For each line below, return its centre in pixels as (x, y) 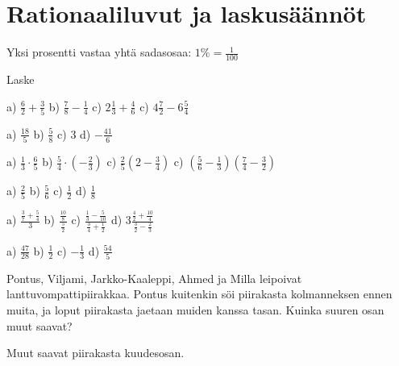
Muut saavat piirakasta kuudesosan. (96, 353)
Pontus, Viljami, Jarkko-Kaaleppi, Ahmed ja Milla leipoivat (154, 278)
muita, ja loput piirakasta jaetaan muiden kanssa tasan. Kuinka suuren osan (195, 310)
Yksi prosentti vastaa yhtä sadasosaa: (99, 52)
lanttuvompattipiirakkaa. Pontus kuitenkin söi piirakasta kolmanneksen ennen (199, 294)
